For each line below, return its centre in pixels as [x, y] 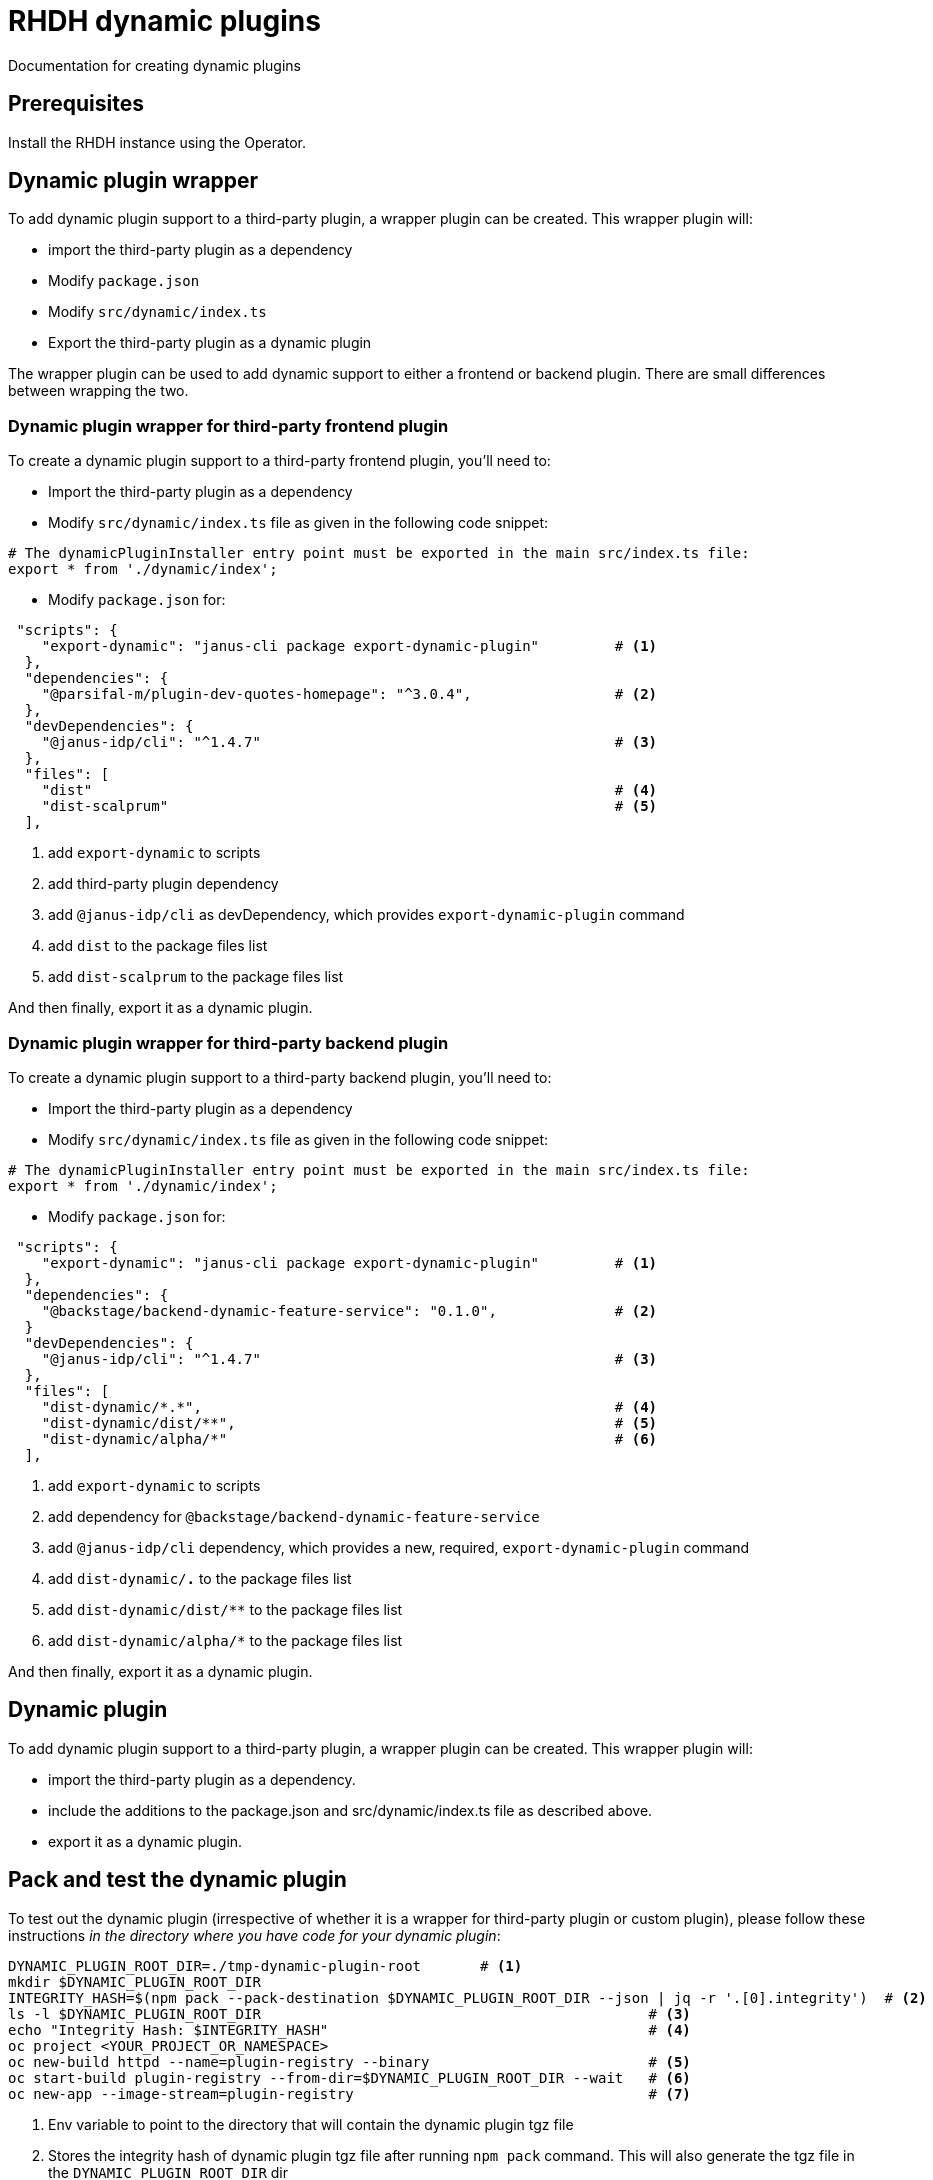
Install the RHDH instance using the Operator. [157, 142]
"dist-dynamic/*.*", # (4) [349, 1406]
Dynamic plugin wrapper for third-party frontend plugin [228, 425]
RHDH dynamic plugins [164, 21]
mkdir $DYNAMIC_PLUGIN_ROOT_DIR [134, 1981]
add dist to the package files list [158, 946]
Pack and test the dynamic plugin [177, 1880]
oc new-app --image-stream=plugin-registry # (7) [349, 2093]
